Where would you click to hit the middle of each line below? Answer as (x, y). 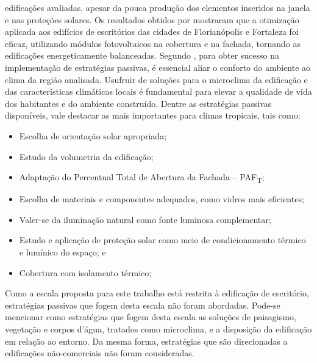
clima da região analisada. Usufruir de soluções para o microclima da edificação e (156, 79)
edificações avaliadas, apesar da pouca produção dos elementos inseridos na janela (158, 7)
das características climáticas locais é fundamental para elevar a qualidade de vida (158, 91)
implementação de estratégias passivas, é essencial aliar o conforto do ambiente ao (158, 67)
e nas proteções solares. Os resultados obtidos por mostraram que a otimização (152, 19)
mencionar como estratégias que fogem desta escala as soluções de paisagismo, (151, 317)
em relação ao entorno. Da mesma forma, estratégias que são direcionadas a (146, 341)
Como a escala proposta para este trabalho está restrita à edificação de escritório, (157, 293)
